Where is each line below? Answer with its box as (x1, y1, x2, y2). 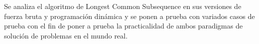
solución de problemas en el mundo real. (4, 30, 128, 40)
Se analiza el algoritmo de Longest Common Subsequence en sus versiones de (4, 1, 241, 11)
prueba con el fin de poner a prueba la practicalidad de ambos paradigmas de (4, 20, 243, 31)
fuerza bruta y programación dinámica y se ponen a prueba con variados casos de (4, 10, 255, 21)
